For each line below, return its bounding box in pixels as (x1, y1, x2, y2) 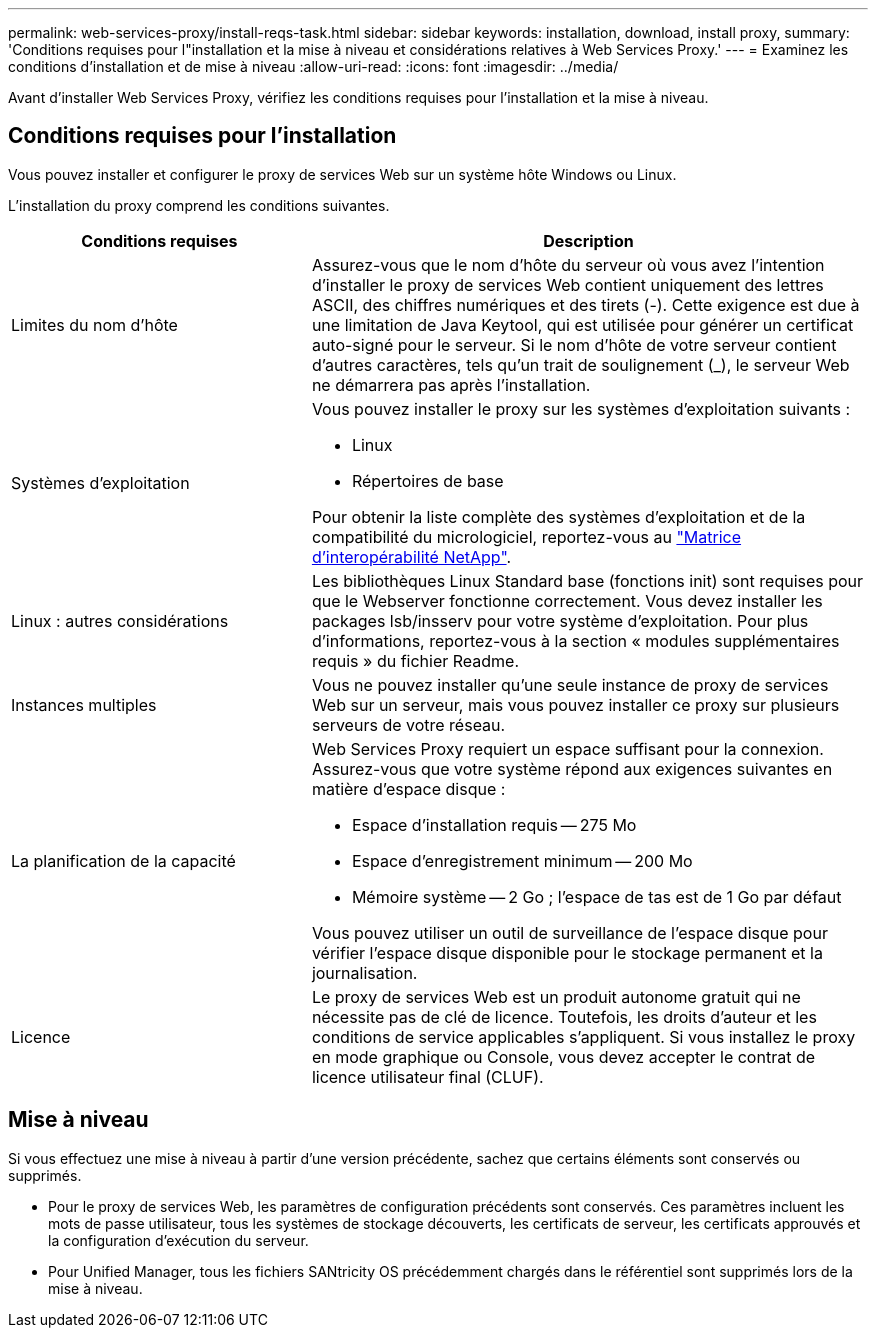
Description (543, 230, 634, 251)
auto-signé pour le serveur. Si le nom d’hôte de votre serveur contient (311, 334, 837, 355)
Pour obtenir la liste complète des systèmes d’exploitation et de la (311, 506, 806, 527)
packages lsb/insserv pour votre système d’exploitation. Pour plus (311, 610, 809, 631)
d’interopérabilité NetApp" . (311, 546, 512, 567)
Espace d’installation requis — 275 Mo (351, 814, 637, 835)
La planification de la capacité (11, 850, 236, 871)
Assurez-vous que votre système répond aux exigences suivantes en (311, 758, 833, 779)
